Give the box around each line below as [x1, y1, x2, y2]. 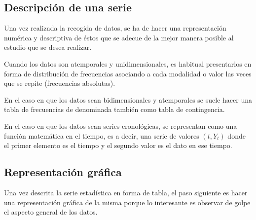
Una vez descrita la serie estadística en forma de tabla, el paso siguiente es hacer [4, 187, 248, 197]
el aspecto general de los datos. [4, 207, 98, 217]
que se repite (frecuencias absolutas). [4, 78, 115, 88]
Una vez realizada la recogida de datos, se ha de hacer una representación [4, 23, 226, 33]
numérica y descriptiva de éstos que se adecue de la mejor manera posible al [4, 32, 234, 42]
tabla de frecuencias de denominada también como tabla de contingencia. [4, 104, 225, 114]
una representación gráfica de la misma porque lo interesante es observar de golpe [4, 197, 251, 207]
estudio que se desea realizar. [4, 42, 92, 52]
